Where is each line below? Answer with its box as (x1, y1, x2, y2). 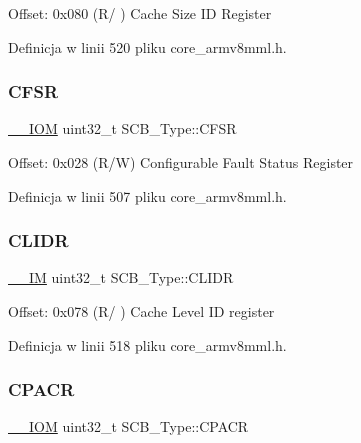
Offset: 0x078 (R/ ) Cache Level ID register (8, 301, 275, 321)
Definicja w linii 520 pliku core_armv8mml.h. (8, 36, 287, 57)
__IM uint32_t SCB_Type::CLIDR (8, 267, 234, 288)
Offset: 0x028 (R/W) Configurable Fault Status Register (8, 152, 354, 172)
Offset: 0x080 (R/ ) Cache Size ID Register (8, 3, 272, 23)
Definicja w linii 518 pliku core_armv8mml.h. (8, 334, 287, 355)
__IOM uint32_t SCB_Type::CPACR (8, 416, 249, 437)
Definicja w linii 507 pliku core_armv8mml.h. (8, 185, 287, 206)
